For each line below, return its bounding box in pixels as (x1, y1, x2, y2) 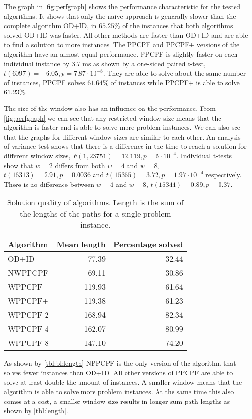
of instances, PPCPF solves (4, 77, 85, 87)
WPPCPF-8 (8, 337, 49, 349)
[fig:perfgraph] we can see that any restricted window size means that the (4, 112, 221, 123)
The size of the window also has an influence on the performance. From (4, 103, 216, 113)
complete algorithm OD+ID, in (4, 20, 97, 31)
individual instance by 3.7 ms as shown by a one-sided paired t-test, (4, 58, 205, 68)
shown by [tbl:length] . (4, 405, 68, 416)
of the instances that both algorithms (122, 20, 233, 31)
